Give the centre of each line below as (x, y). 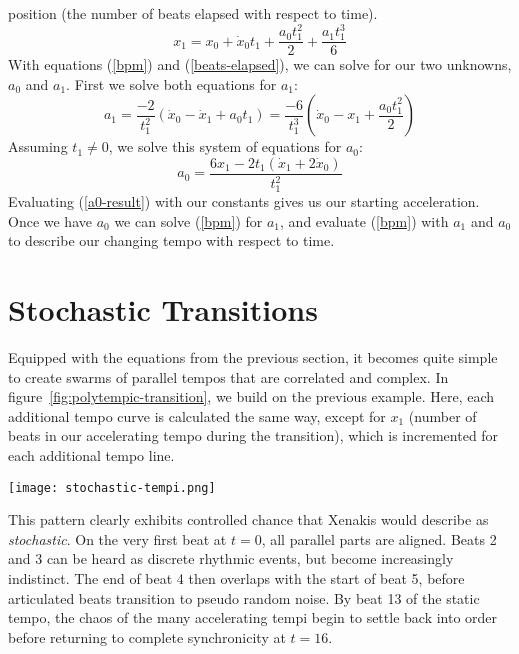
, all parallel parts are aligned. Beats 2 (379, 538)
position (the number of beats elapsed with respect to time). (193, 13)
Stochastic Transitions (163, 309)
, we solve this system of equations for (225, 146)
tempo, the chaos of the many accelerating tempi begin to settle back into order (253, 617)
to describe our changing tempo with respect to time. (171, 240)
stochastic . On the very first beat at (117, 538)
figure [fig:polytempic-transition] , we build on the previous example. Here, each (251, 396)
